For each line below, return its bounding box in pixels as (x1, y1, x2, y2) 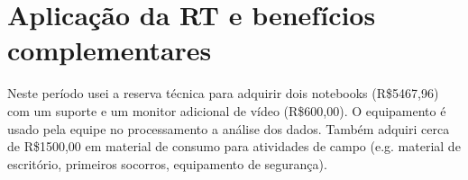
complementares (7, 31, 212, 68)
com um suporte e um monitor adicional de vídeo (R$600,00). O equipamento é (7, 101, 446, 120)
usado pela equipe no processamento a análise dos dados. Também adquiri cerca (7, 119, 450, 138)
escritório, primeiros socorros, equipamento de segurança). (7, 154, 327, 173)
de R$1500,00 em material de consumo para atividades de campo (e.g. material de (7, 137, 461, 156)
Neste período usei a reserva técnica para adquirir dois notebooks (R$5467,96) (7, 84, 439, 103)
